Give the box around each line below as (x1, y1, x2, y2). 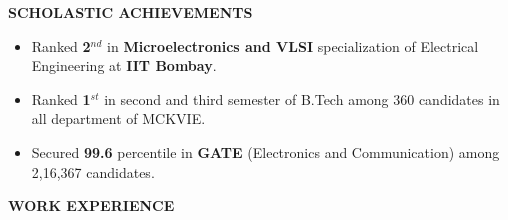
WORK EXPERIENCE (8, 195, 175, 216)
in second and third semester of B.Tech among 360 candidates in (104, 88, 500, 109)
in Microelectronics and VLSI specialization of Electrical (107, 35, 479, 56)
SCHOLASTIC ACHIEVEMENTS (8, 2, 253, 22)
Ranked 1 (31, 88, 91, 109)
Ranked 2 (31, 35, 91, 56)
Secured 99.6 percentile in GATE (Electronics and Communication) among (31, 141, 500, 162)
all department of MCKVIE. (31, 108, 206, 129)
